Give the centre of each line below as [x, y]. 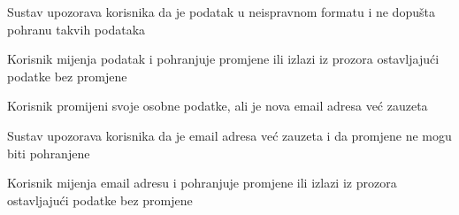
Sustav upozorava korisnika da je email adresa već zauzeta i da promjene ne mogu [229, 135]
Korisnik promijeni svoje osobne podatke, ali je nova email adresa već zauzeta [218, 106]
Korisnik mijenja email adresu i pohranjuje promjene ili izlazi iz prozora [202, 183]
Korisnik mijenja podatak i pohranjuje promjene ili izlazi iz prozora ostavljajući [223, 59]
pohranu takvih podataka [76, 29]
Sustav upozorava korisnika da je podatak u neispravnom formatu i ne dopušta [221, 12]
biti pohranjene [49, 153]
